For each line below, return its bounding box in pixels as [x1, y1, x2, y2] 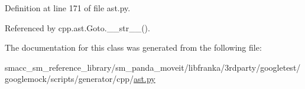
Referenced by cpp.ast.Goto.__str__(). [5, 21, 150, 34]
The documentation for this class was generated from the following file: [5, 41, 262, 54]
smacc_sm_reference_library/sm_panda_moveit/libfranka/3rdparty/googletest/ [5, 61, 301, 73]
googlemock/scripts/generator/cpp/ [5, 72, 134, 85]
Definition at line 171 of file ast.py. [5, 2, 131, 14]
